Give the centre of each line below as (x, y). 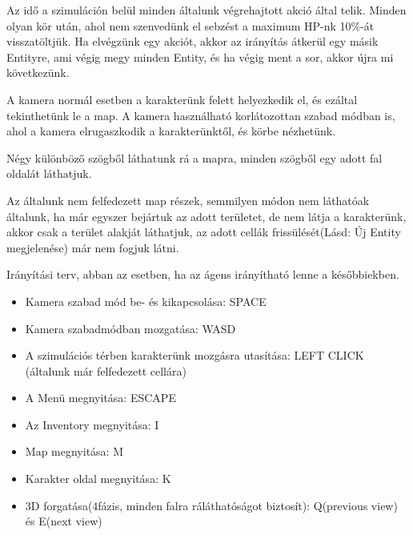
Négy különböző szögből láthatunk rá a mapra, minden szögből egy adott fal (194, 157)
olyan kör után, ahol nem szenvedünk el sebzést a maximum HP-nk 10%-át (190, 25)
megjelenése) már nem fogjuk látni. (93, 247)
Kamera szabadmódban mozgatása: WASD (130, 328)
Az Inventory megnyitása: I (92, 424)
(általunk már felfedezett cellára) (106, 370)
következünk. (38, 72)
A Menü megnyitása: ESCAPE (100, 398)
